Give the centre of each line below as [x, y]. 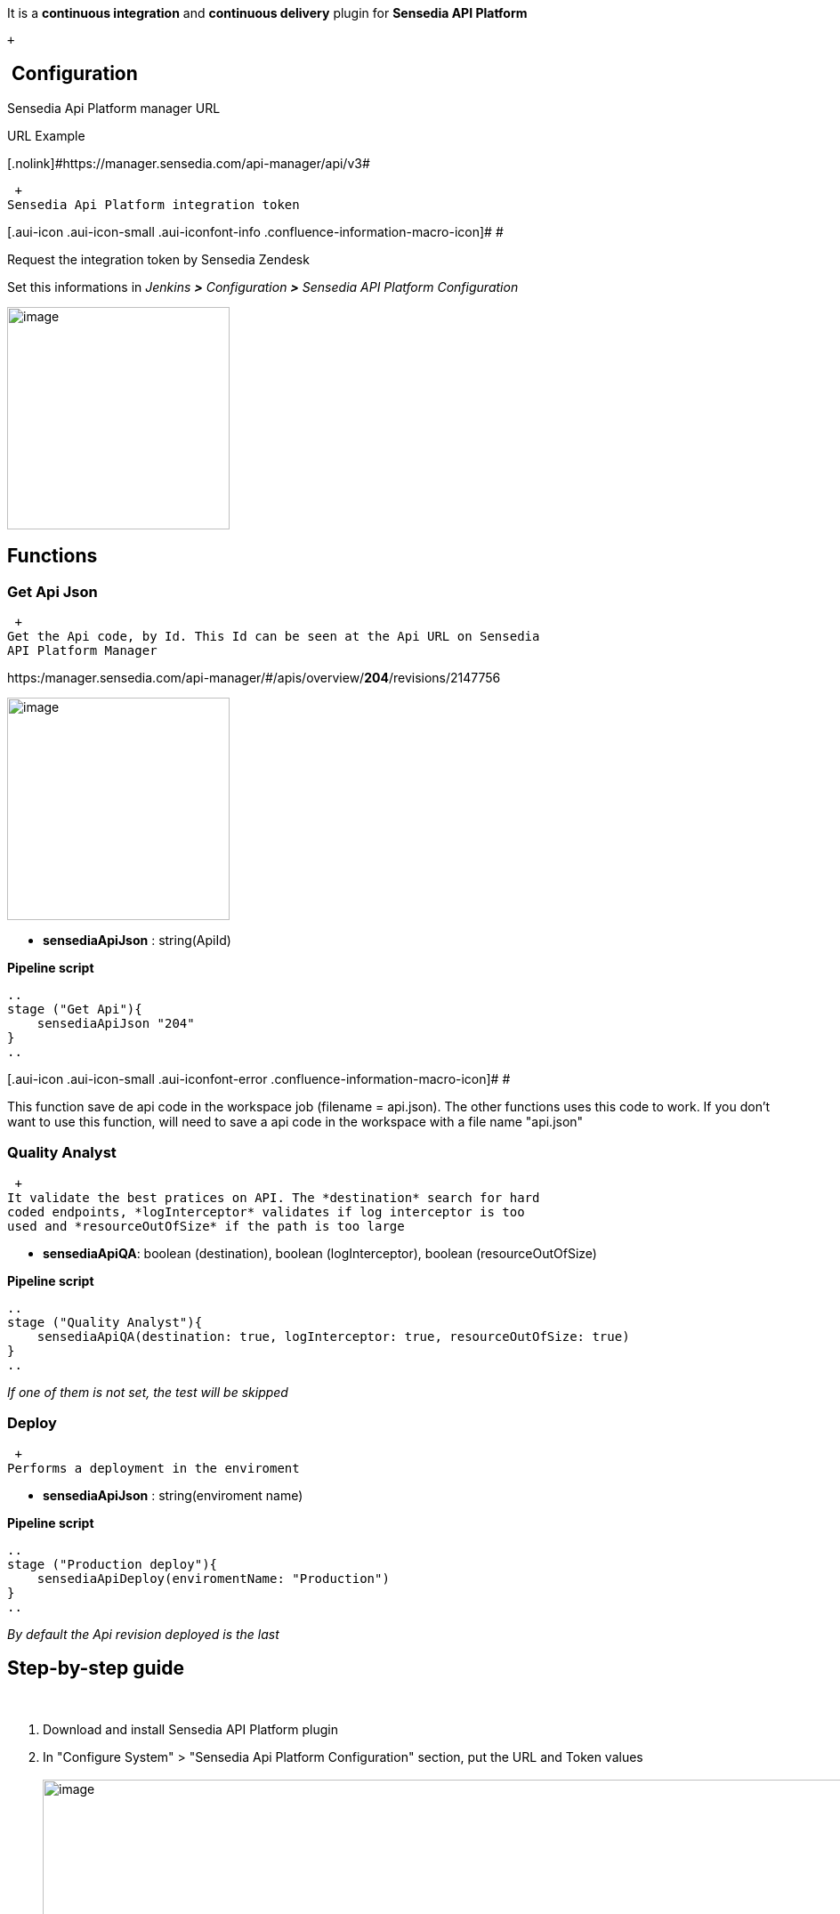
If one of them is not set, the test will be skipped [148, 1392]
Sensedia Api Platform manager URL [114, 108]
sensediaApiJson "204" [116, 1024]
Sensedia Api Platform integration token [153, 204]
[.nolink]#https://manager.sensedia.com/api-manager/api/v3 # [189, 163]
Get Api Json [52, 591]
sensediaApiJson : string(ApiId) [137, 941]
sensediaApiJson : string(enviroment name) [173, 1495]
